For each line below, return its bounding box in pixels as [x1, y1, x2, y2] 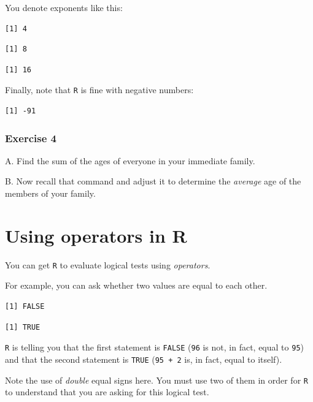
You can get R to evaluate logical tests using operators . [5, 258, 211, 271]
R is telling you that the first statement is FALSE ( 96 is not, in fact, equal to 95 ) [5, 341, 304, 354]
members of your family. [5, 187, 96, 200]
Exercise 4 [5, 130, 56, 145]
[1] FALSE [5, 302, 45, 311]
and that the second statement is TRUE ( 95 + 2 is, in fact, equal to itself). [5, 352, 282, 365]
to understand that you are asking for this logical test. [5, 385, 209, 398]
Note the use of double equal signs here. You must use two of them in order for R [5, 373, 308, 386]
